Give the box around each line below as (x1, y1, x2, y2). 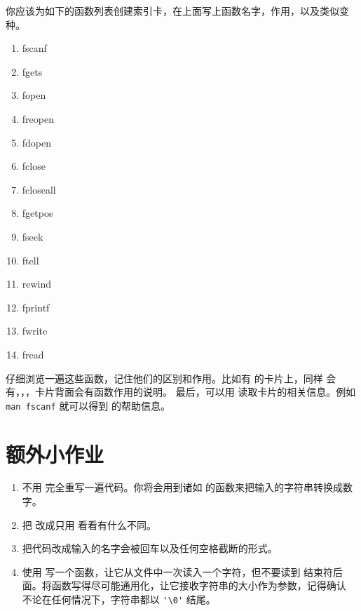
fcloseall (22, 182, 56, 196)
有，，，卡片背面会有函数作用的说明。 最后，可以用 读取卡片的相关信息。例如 (6, 384, 356, 399)
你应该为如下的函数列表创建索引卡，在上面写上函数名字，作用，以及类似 (6, 4, 339, 18)
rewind (22, 276, 52, 291)
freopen (22, 111, 54, 126)
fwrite (22, 323, 48, 338)
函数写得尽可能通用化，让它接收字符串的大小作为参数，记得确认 (51, 578, 346, 593)
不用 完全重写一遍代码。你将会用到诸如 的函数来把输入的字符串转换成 (22, 480, 343, 495)
